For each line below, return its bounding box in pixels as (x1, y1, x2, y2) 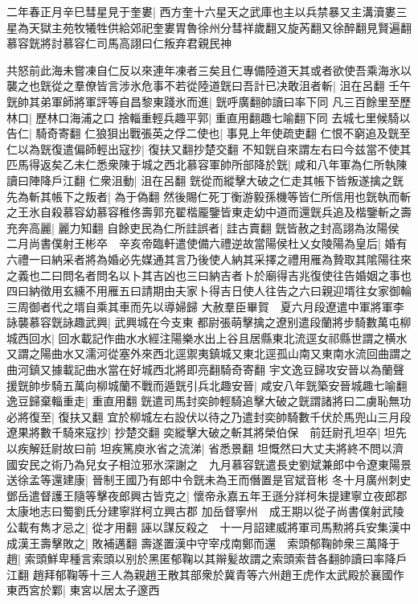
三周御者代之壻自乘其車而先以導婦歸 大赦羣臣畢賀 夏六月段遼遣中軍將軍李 (6, 298, 404, 314)
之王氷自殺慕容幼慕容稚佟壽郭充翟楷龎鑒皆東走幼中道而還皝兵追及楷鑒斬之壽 (6, 203, 412, 220)
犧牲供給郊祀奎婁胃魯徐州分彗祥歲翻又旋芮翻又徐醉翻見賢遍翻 (84, 18, 412, 35)
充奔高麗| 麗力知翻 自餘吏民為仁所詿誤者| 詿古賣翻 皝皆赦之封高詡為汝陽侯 (6, 219, 400, 236)
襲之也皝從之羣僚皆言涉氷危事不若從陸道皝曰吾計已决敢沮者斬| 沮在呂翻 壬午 (6, 77, 412, 94)
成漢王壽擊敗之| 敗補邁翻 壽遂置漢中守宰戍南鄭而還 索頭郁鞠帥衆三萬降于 (6, 534, 400, 551)
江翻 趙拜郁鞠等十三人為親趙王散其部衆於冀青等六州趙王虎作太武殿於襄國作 (6, 565, 404, 582)
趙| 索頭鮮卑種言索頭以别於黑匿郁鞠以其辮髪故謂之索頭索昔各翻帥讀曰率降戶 (6, 550, 408, 567)
